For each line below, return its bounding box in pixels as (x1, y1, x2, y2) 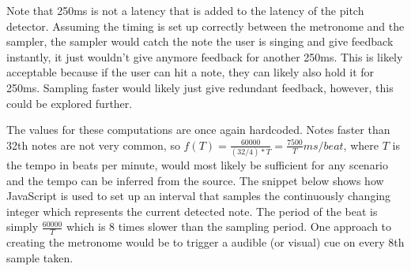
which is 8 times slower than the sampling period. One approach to (66, 218, 392, 235)
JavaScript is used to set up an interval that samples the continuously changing (6, 187, 391, 204)
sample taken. (6, 249, 74, 265)
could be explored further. (6, 95, 133, 111)
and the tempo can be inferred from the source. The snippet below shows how (6, 172, 384, 188)
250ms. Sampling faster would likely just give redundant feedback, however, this (6, 79, 394, 95)
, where (343, 136, 379, 153)
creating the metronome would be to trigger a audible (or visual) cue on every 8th (6, 234, 405, 251)
